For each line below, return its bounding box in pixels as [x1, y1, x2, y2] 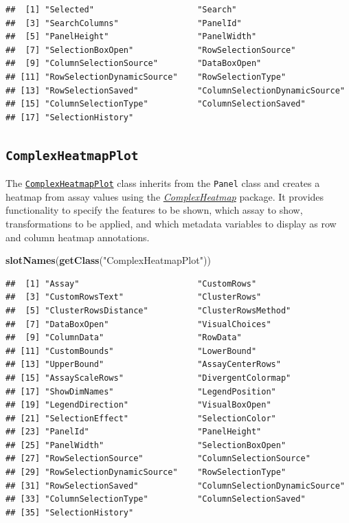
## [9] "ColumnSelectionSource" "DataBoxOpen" [5, 58, 262, 69]
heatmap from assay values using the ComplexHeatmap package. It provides [5, 189, 324, 203]
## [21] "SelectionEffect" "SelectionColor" [5, 413, 276, 423]
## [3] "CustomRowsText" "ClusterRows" [5, 292, 262, 302]
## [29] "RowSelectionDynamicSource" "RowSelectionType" [5, 467, 286, 478]
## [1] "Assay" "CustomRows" [5, 278, 257, 289]
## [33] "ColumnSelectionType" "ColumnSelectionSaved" [5, 494, 306, 504]
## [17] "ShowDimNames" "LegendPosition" [5, 386, 276, 397]
